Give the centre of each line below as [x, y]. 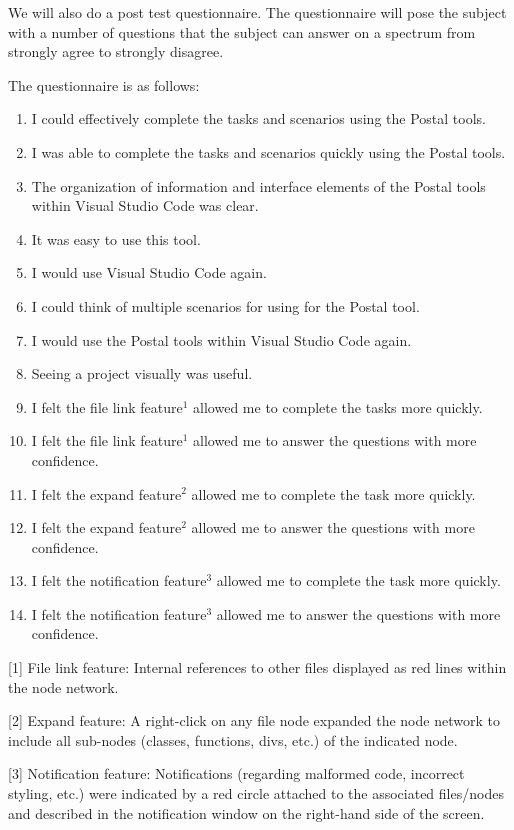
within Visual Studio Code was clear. [145, 205]
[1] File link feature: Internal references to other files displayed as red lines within [257, 667]
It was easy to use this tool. [116, 238]
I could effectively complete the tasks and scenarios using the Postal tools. [258, 118]
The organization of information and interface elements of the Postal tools [258, 185]
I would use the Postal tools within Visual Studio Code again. [221, 339]
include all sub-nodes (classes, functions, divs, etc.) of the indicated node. [233, 739]
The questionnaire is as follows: [104, 84]
